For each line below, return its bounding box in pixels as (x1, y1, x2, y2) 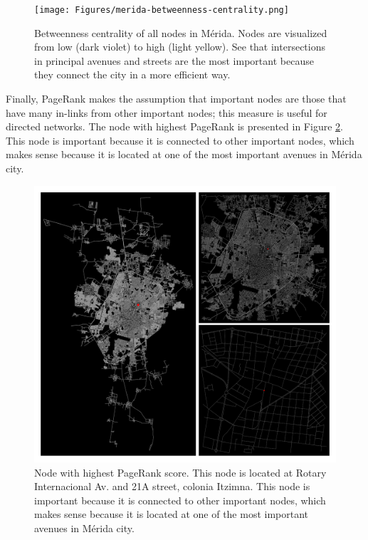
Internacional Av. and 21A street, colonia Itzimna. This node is (34, 479, 310, 494)
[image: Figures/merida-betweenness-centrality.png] (34, 5, 289, 15)
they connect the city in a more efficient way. (34, 67, 231, 82)
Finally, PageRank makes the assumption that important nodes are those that (6, 91, 347, 106)
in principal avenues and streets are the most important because (34, 53, 314, 68)
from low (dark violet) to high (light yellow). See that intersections (34, 39, 325, 54)
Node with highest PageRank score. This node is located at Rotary (34, 464, 327, 479)
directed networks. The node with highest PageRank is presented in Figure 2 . (6, 119, 343, 134)
